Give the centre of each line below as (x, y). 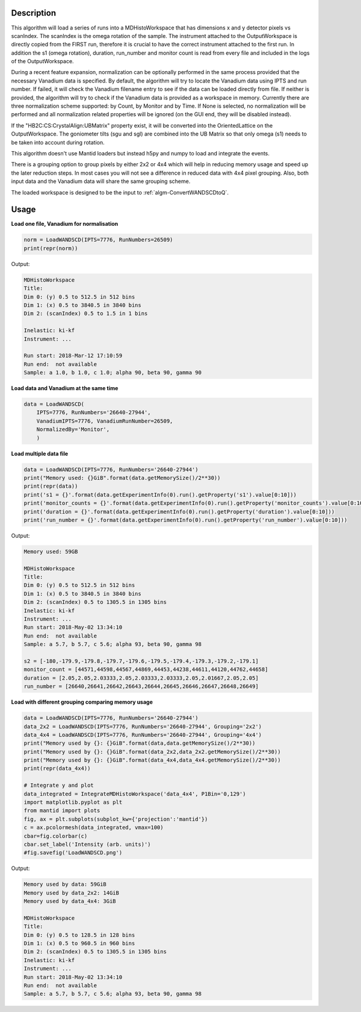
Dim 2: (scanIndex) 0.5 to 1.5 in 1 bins (86, 314)
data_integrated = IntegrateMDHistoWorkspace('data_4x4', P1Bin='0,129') (135, 794)
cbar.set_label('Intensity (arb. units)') (87, 844)
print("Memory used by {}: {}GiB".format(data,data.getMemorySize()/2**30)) (140, 743)
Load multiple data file (40, 453)
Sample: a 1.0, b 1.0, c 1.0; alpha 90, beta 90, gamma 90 (113, 373)
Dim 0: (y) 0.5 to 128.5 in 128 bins (79, 935)
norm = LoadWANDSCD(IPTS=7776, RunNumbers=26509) (98, 240)
